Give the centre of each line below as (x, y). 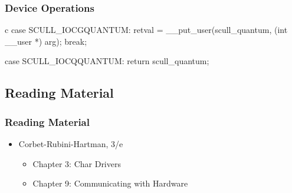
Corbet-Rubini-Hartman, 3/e (71, 144)
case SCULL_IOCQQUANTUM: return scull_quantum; (107, 61)
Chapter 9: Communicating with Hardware (110, 183)
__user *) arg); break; (46, 41)
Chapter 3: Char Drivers (77, 163)
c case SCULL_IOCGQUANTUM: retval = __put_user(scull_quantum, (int (146, 30)
